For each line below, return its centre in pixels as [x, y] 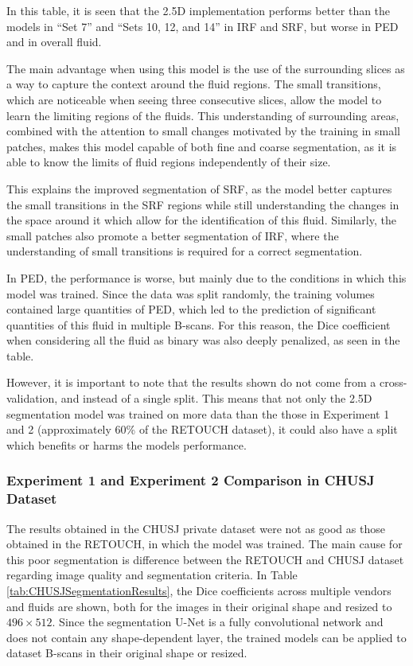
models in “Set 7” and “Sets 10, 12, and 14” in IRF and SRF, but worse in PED [203, 26]
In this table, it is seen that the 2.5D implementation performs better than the [199, 10]
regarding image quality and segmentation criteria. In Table [152, 575]
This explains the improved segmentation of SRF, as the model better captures [199, 188]
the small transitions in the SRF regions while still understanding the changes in [203, 204]
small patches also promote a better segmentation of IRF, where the [173, 235]
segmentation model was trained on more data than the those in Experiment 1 [198, 413]
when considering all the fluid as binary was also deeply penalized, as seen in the [203, 340]
